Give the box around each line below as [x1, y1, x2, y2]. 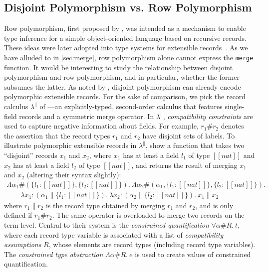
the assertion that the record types [4, 130, 110, 140]
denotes [221, 121, 244, 131]
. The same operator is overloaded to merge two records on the [52, 210, 245, 220]
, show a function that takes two [145, 140, 245, 150]
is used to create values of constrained [135, 249, 251, 259]
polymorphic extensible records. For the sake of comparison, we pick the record [4, 91, 246, 102]
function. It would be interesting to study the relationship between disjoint [4, 62, 233, 72]
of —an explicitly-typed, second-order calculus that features [39, 101, 223, 112]
